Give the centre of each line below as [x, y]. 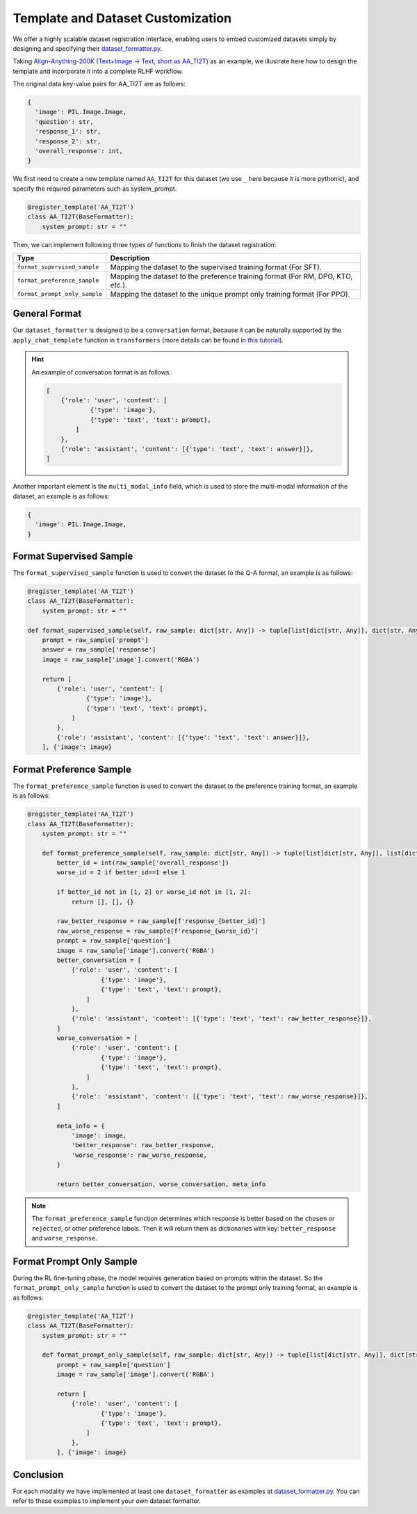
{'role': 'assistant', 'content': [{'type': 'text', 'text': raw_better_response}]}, [221, 1019]
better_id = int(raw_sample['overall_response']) [143, 863]
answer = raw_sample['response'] [99, 650]
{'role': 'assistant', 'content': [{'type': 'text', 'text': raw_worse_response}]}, [220, 1097]
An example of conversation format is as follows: [101, 372]
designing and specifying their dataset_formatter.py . [88, 48]
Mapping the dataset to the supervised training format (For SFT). [216, 267]
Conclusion [38, 1475]
